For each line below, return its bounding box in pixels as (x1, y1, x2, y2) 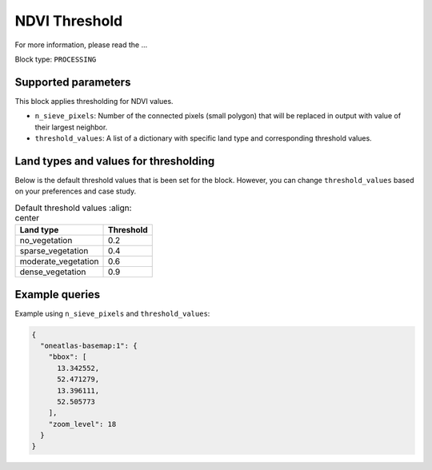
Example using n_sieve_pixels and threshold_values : (14, 309, 210, 318)
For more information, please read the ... (14, 40, 148, 50)
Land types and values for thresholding (14, 154, 215, 168)
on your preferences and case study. (14, 186, 137, 196)
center (14, 212, 40, 223)
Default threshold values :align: (14, 202, 132, 213)
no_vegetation (19, 235, 73, 246)
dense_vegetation (19, 266, 86, 277)
